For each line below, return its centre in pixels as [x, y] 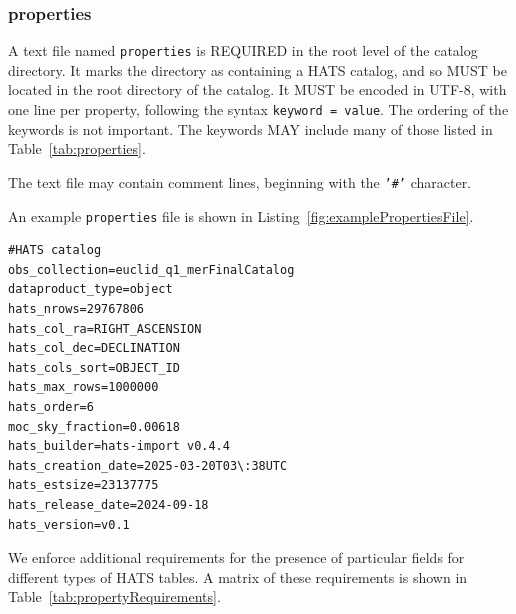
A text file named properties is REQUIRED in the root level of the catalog [243, 50]
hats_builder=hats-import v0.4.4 [119, 446]
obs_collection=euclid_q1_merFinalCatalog [151, 269]
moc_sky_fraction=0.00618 [94, 426]
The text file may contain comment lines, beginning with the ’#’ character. [240, 181]
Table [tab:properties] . [77, 148]
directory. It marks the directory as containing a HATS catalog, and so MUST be [257, 69]
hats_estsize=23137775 [83, 485]
